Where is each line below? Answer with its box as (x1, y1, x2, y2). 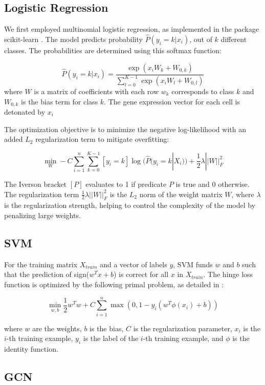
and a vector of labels (100, 259, 167, 269)
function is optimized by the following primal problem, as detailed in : (4, 279, 224, 289)
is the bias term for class (21, 96, 98, 106)
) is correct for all (113, 269, 169, 280)
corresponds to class (171, 85, 234, 96)
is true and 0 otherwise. (175, 178, 250, 189)
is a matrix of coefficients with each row (34, 85, 159, 96)
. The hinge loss (203, 269, 253, 280)
